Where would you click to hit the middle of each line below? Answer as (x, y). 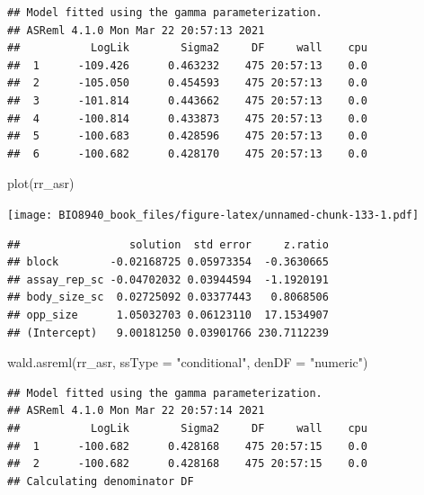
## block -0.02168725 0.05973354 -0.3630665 (168, 262)
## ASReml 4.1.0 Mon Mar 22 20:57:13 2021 (136, 30)
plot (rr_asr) (41, 183)
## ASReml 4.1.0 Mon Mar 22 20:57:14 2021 (136, 411)
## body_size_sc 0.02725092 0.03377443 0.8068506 (168, 297)
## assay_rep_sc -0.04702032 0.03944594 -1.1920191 (168, 279)
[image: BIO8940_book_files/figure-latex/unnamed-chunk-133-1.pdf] (213, 215)
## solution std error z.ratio (168, 244)
